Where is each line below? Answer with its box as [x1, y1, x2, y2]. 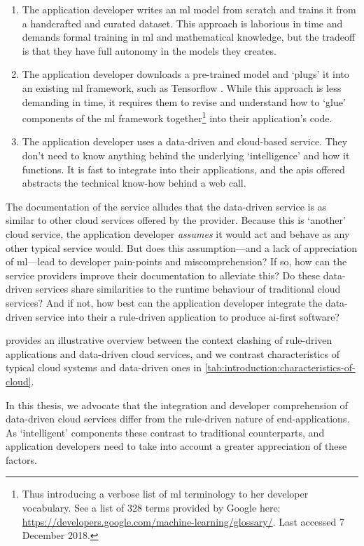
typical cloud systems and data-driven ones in [6, 360, 202, 375]
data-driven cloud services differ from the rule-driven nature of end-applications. [6, 411, 350, 426]
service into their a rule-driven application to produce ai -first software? [35, 309, 339, 324]
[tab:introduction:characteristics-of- [204, 360, 356, 375]
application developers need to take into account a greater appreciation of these [6, 439, 347, 453]
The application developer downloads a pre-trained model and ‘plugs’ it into [22, 67, 349, 81]
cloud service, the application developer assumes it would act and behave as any [6, 226, 350, 241]
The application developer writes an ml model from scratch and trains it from [22, 2, 356, 16]
